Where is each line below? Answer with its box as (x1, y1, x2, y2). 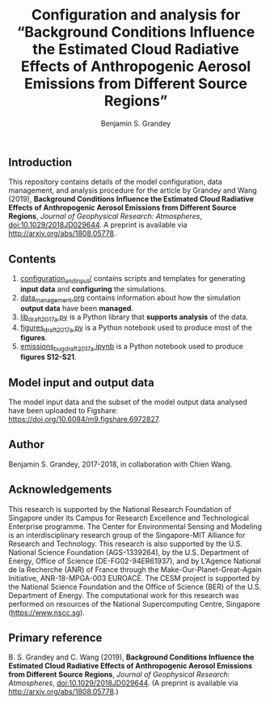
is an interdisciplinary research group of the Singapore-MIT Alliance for (8, 530, 246, 540)
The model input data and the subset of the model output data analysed (8, 397, 248, 407)
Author (8, 437, 44, 451)
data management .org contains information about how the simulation (19, 292, 241, 305)
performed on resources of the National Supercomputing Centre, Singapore (8, 599, 260, 608)
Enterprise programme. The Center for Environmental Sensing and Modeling (8, 521, 263, 531)
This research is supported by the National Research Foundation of (8, 504, 232, 514)
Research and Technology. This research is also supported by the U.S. (8, 539, 243, 548)
